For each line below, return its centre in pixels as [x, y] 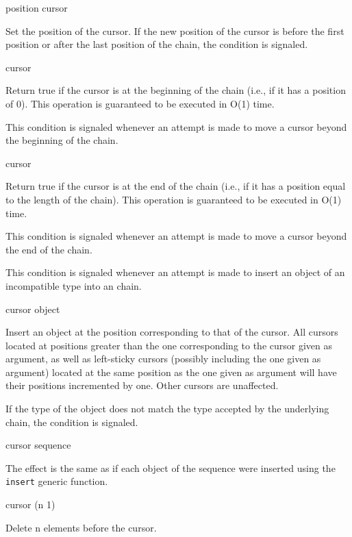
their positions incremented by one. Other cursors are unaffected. [142, 385]
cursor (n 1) [30, 504]
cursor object [33, 309]
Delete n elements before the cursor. [81, 527]
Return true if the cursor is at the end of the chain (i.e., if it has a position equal [176, 186]
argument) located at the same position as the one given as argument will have [171, 372]
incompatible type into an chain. [74, 285]
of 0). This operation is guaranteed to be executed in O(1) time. [140, 103]
